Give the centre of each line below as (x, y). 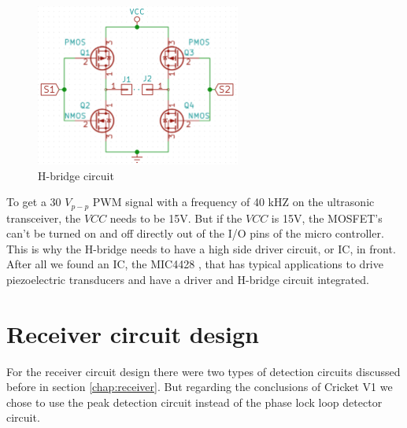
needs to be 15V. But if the (176, 218)
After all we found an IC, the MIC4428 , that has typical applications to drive (195, 264)
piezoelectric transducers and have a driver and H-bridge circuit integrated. (188, 279)
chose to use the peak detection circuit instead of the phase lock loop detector (194, 402)
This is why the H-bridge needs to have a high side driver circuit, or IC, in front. (201, 248)
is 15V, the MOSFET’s (327, 218)
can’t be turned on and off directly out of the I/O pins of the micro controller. (195, 233)
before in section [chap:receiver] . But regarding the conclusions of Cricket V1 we (200, 387)
